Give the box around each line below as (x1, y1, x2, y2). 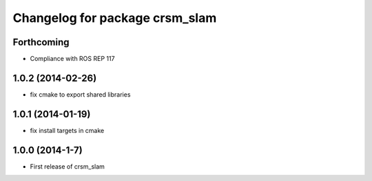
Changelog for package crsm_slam (12, 10, 217, 25)
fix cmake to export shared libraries (30, 90, 131, 99)
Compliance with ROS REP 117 (30, 55, 115, 63)
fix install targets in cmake (30, 126, 105, 134)
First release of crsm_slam (30, 162, 105, 171)
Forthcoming (12, 36, 70, 48)
